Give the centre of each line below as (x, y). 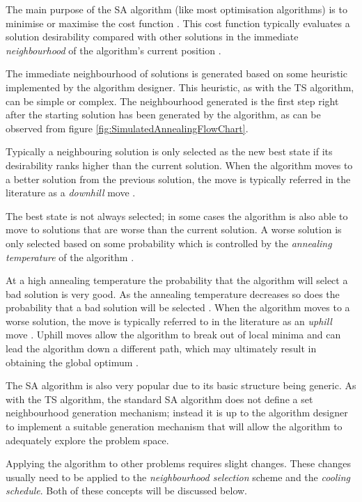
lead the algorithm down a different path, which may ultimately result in (161, 348)
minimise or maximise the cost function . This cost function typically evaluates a (178, 23)
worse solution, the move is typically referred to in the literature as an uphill (169, 321)
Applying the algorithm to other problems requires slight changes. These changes (179, 463)
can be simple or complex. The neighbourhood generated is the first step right (172, 101)
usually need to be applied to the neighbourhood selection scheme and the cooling (178, 477)
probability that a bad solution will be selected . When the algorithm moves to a (178, 307)
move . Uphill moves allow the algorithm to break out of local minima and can (173, 335)
